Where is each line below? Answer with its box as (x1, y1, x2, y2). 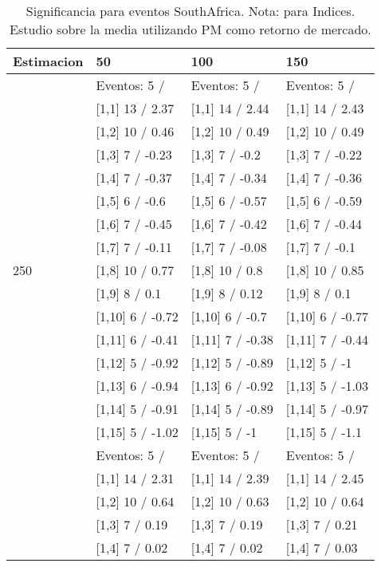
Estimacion (13, 52, 84, 70)
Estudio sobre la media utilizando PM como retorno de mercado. (10, 20, 371, 38)
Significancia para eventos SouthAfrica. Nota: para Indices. (26, 2, 355, 20)
